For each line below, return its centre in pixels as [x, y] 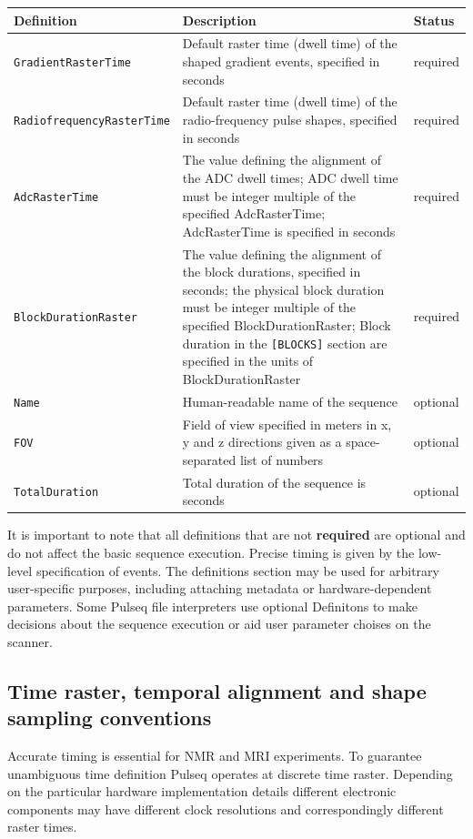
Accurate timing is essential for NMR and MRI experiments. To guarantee [215, 756]
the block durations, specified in [272, 272]
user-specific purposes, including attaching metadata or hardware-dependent [220, 588]
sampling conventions [110, 718]
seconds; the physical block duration [283, 289]
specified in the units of [248, 361]
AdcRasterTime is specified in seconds [289, 231]
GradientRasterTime [72, 62]
